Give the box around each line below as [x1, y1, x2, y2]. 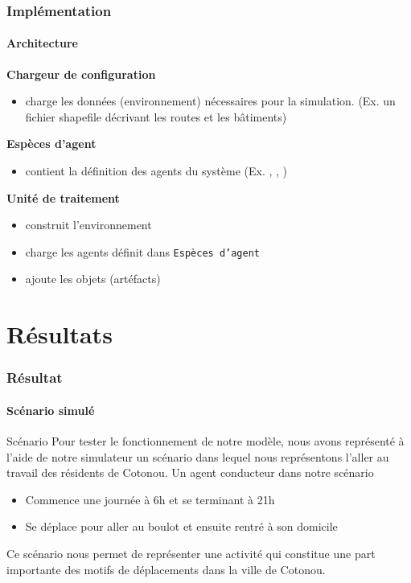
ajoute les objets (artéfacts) [25, 270, 161, 287]
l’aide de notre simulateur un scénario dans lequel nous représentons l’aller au [6, 448, 389, 465]
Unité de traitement [6, 189, 120, 206]
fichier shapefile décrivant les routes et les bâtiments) [25, 108, 287, 125]
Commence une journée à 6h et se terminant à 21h [25, 491, 275, 507]
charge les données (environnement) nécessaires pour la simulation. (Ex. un [25, 92, 396, 109]
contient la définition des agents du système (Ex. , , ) [25, 162, 288, 179]
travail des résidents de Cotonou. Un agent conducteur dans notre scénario [6, 464, 374, 481]
